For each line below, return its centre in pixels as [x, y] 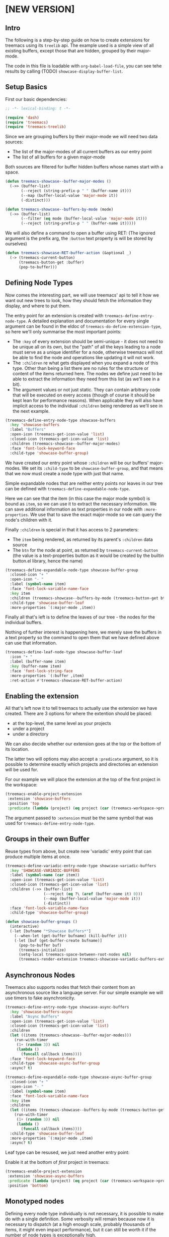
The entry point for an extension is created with [55, 315]
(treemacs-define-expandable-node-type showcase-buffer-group [72, 570]
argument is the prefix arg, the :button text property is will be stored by [79, 239]
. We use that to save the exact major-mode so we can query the [95, 514]
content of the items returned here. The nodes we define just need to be [87, 373]
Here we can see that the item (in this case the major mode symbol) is [78, 498]
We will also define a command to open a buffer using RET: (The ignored [80, 233]
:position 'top [23, 804]
